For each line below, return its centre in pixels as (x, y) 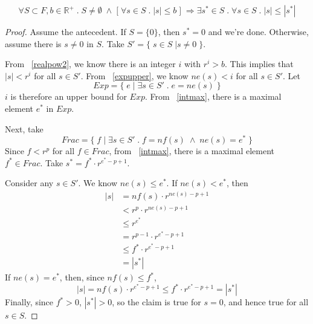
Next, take (24, 128)
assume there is (33, 43)
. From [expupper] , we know (134, 75)
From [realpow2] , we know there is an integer (90, 64)
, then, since (82, 277)
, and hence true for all (266, 302)
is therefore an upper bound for (69, 96)
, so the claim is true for (156, 302)
